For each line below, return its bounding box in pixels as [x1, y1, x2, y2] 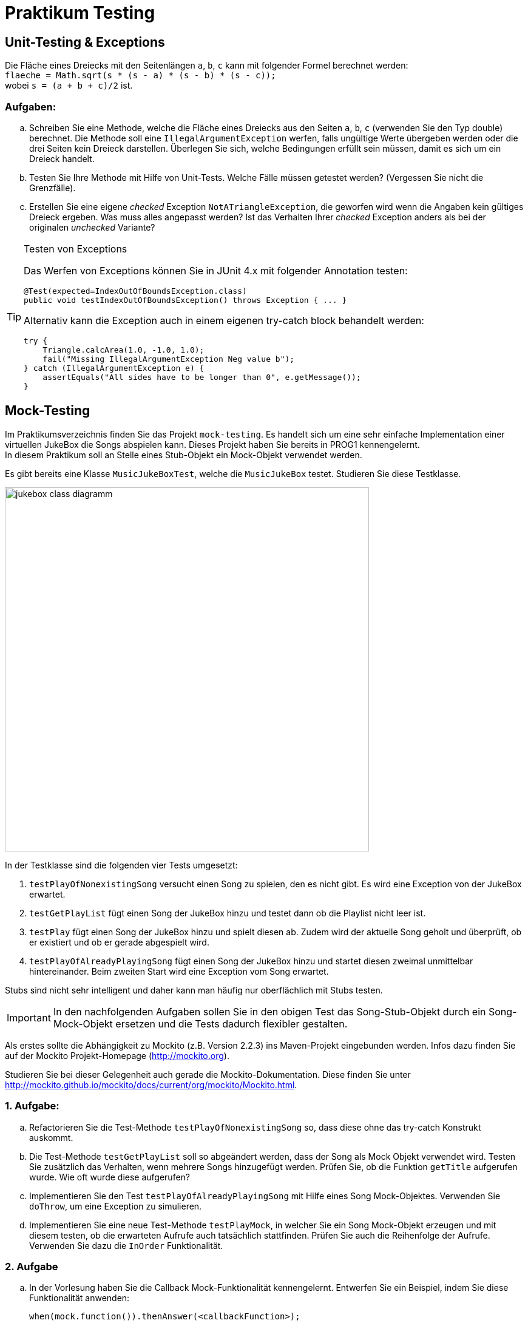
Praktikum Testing [5, 2, 155, 23]
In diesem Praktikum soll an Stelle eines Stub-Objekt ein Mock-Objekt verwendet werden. [5, 449, 362, 460]
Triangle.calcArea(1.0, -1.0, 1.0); [42, 345, 205, 354]
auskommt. [29, 1132, 73, 1143]
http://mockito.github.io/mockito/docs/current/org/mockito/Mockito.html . [5, 1079, 297, 1090]
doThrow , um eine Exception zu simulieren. [29, 1200, 202, 1211]
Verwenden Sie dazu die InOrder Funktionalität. [29, 1240, 223, 1251]
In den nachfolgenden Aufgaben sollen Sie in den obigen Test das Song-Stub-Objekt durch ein [53, 1005, 486, 1018]
